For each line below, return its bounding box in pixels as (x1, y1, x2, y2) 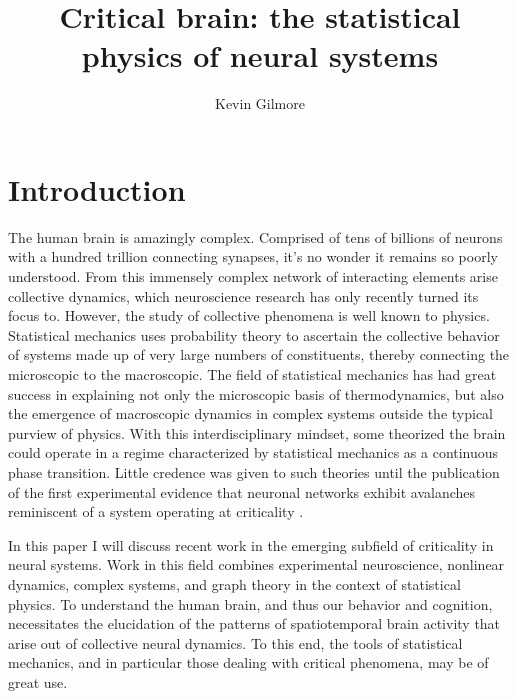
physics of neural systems (81, 35, 439, 76)
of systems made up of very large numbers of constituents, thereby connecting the (8, 344, 510, 365)
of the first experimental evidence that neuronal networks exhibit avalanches (8, 481, 476, 502)
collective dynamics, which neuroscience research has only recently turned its (8, 285, 479, 306)
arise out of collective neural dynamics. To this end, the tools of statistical (8, 632, 463, 653)
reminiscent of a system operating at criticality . (8, 501, 304, 522)
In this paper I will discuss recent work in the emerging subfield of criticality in (8, 534, 494, 555)
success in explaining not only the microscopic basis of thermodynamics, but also (8, 383, 504, 404)
